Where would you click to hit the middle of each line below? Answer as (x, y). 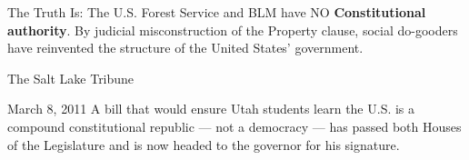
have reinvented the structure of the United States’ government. (185, 48)
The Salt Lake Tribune (71, 78)
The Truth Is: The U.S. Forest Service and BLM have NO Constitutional (217, 12)
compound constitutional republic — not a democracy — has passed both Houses (234, 126)
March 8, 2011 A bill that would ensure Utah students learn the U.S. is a (211, 109)
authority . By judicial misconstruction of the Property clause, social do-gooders (233, 30)
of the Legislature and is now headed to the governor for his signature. (204, 144)
